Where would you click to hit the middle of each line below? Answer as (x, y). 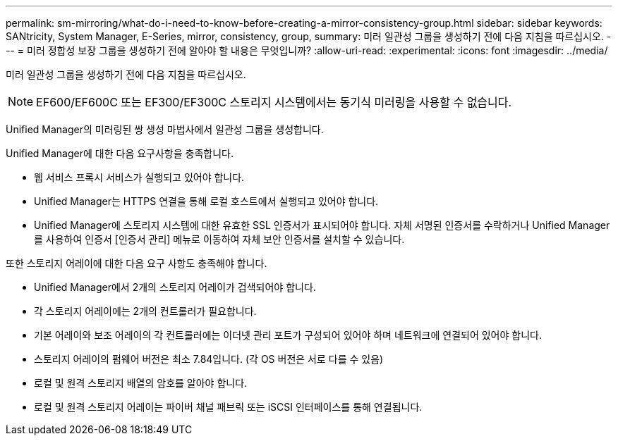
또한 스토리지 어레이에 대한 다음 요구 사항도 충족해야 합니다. (137, 263)
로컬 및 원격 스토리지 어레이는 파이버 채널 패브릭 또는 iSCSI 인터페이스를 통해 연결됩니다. (228, 407)
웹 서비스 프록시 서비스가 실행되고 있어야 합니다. (139, 177)
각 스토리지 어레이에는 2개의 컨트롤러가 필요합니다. (145, 311)
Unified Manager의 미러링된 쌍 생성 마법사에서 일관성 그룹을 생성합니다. (165, 129)
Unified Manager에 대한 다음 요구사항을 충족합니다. (120, 153)
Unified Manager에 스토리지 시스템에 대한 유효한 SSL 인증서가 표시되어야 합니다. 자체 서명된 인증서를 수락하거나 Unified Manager (322, 225)
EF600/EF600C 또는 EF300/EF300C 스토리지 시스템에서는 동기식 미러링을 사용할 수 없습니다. (274, 102)
